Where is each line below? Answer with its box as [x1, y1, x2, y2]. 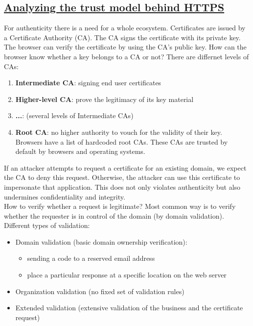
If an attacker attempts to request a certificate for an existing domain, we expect [4, 162, 247, 173]
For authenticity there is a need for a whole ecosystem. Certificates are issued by [4, 23, 246, 33]
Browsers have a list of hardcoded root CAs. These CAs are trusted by [15, 136, 228, 147]
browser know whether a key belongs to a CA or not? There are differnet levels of [4, 51, 249, 61]
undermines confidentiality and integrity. [4, 191, 125, 201]
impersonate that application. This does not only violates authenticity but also [4, 181, 241, 192]
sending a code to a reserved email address [27, 253, 155, 263]
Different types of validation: [4, 220, 90, 230]
